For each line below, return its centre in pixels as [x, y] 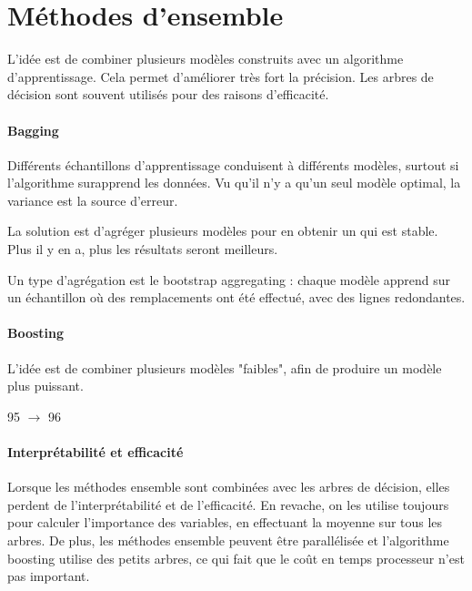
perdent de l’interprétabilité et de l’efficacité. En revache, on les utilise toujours [228, 504]
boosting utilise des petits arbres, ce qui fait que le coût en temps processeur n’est [236, 558]
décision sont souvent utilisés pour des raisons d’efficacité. [168, 94]
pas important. [49, 576]
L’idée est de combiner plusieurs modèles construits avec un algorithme [206, 59]
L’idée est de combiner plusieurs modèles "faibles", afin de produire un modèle [225, 367]
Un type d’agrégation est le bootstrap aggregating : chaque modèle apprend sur [229, 279]
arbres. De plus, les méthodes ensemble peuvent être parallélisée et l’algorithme [228, 540]
